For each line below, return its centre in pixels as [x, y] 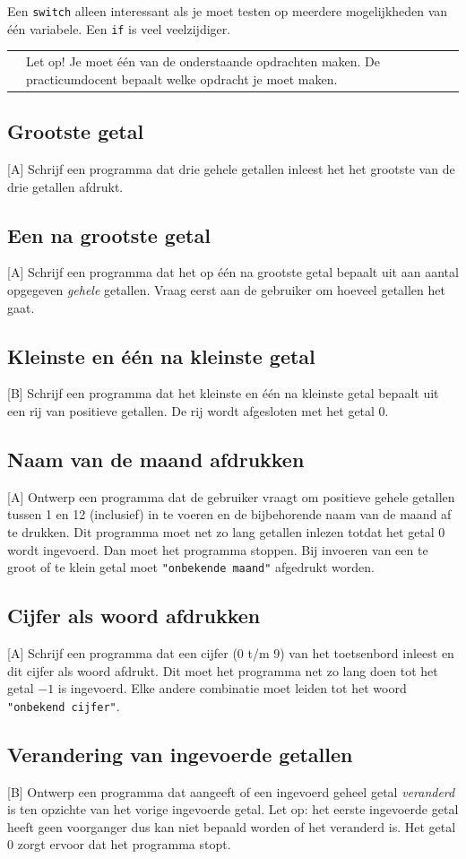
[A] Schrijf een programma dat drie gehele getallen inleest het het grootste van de [231, 168]
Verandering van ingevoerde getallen [180, 754]
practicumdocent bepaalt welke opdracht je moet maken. [182, 78]
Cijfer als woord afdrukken [134, 616]
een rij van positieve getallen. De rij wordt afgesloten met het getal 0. [198, 410]
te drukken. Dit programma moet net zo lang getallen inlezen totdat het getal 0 [226, 531]
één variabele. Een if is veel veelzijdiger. [119, 28]
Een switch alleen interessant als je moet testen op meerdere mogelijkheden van [228, 11]
